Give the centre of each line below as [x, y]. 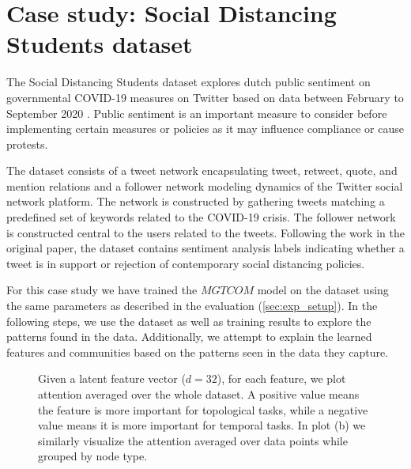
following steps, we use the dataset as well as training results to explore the [189, 321]
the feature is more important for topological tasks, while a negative [203, 409]
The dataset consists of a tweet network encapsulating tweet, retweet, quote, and [202, 170]
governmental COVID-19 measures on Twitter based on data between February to [205, 97]
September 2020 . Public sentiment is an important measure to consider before [197, 113]
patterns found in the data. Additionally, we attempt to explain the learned [189, 337]
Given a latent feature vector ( [112, 378]
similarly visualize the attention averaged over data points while [193, 440]
